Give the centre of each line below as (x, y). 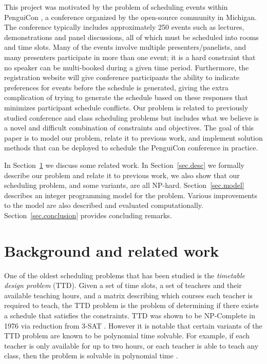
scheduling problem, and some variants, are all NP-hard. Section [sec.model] (124, 185)
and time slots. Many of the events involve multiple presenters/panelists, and (125, 47)
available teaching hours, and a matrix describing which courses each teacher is (128, 295)
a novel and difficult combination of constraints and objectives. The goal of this (129, 128)
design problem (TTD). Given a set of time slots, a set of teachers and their (123, 285)
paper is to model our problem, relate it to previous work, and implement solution (133, 137)
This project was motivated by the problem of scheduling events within (116, 7)
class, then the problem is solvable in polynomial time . (91, 356)
